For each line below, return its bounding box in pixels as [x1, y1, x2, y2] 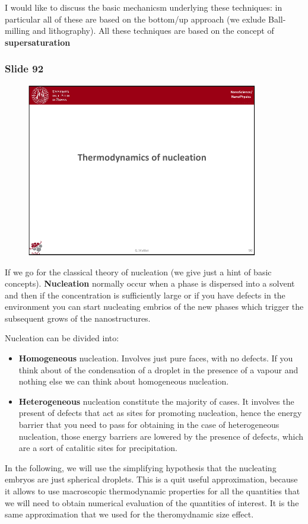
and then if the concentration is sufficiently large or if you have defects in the [5, 288, 285, 301]
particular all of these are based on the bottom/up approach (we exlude [5, 12, 266, 25]
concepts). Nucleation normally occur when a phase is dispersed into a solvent [5, 277, 295, 290]
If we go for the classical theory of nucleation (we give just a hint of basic [5, 265, 272, 278]
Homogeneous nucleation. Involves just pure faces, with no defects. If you [18, 352, 293, 364]
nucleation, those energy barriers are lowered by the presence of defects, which [18, 430, 304, 442]
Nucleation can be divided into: [5, 332, 119, 344]
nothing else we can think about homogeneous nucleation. [18, 375, 229, 388]
